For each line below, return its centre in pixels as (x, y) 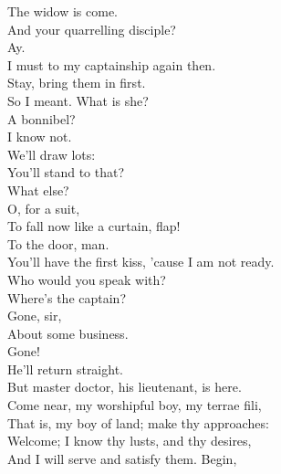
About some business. (68, 333)
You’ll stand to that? (66, 172)
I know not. (40, 137)
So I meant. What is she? (78, 100)
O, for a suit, (44, 208)
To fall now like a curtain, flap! (94, 226)
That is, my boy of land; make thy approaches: (138, 422)
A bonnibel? (42, 118)
